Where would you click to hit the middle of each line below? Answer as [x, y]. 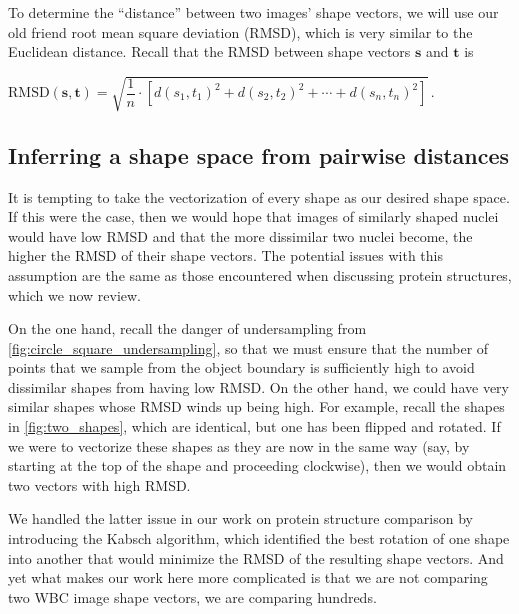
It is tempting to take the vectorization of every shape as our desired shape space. [259, 196]
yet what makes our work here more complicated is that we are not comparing [248, 577]
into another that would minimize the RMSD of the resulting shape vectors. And [256, 557]
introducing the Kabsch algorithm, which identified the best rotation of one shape [259, 538]
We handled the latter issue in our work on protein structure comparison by [240, 518]
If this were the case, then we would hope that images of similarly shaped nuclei [253, 216]
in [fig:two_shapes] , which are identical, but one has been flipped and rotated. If [254, 426]
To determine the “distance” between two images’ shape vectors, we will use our [253, 12]
